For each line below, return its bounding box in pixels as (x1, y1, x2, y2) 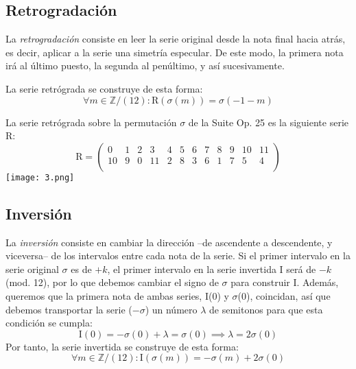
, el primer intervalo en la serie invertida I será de (107, 261, 316, 276)
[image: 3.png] (5, 172, 75, 182)
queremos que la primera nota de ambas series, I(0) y (5, 289, 229, 302)
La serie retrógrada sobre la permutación (5, 115, 177, 129)
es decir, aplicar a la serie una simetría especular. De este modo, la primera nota (5, 45, 344, 59)
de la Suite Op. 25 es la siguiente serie (188, 115, 348, 129)
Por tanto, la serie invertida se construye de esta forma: (5, 339, 239, 353)
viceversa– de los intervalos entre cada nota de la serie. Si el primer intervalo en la (5, 248, 351, 263)
